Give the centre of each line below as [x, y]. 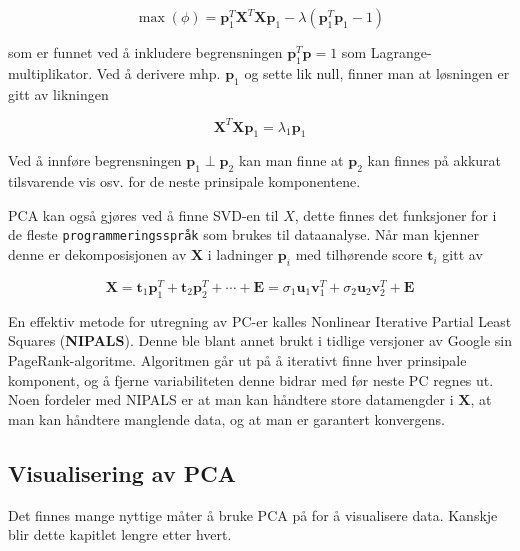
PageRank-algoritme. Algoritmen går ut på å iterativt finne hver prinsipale [237, 359]
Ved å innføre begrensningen [95, 160]
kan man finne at [291, 160]
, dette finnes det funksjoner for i [395, 214]
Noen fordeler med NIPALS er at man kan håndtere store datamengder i [231, 399]
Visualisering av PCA [122, 472]
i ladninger [240, 254]
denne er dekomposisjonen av [97, 254]
